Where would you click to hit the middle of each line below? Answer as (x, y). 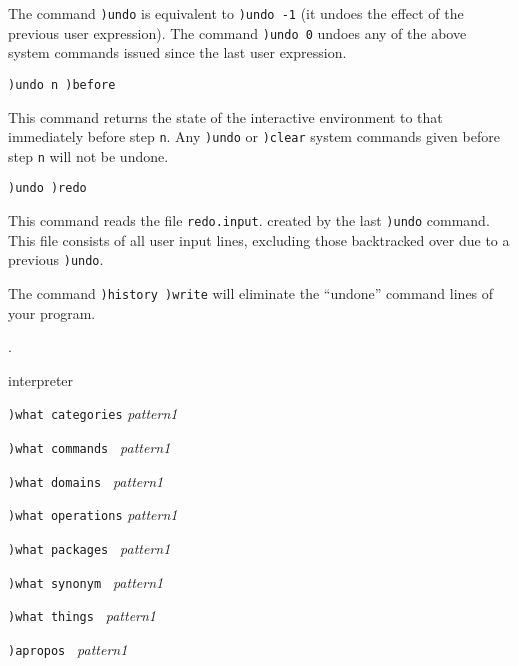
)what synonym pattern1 (86, 581)
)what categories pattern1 (93, 413)
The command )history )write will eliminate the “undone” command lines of (251, 293)
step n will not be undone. (88, 155)
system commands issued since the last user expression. (177, 52)
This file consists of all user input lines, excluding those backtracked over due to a (259, 239)
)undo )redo (47, 188)
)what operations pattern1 (93, 514)
